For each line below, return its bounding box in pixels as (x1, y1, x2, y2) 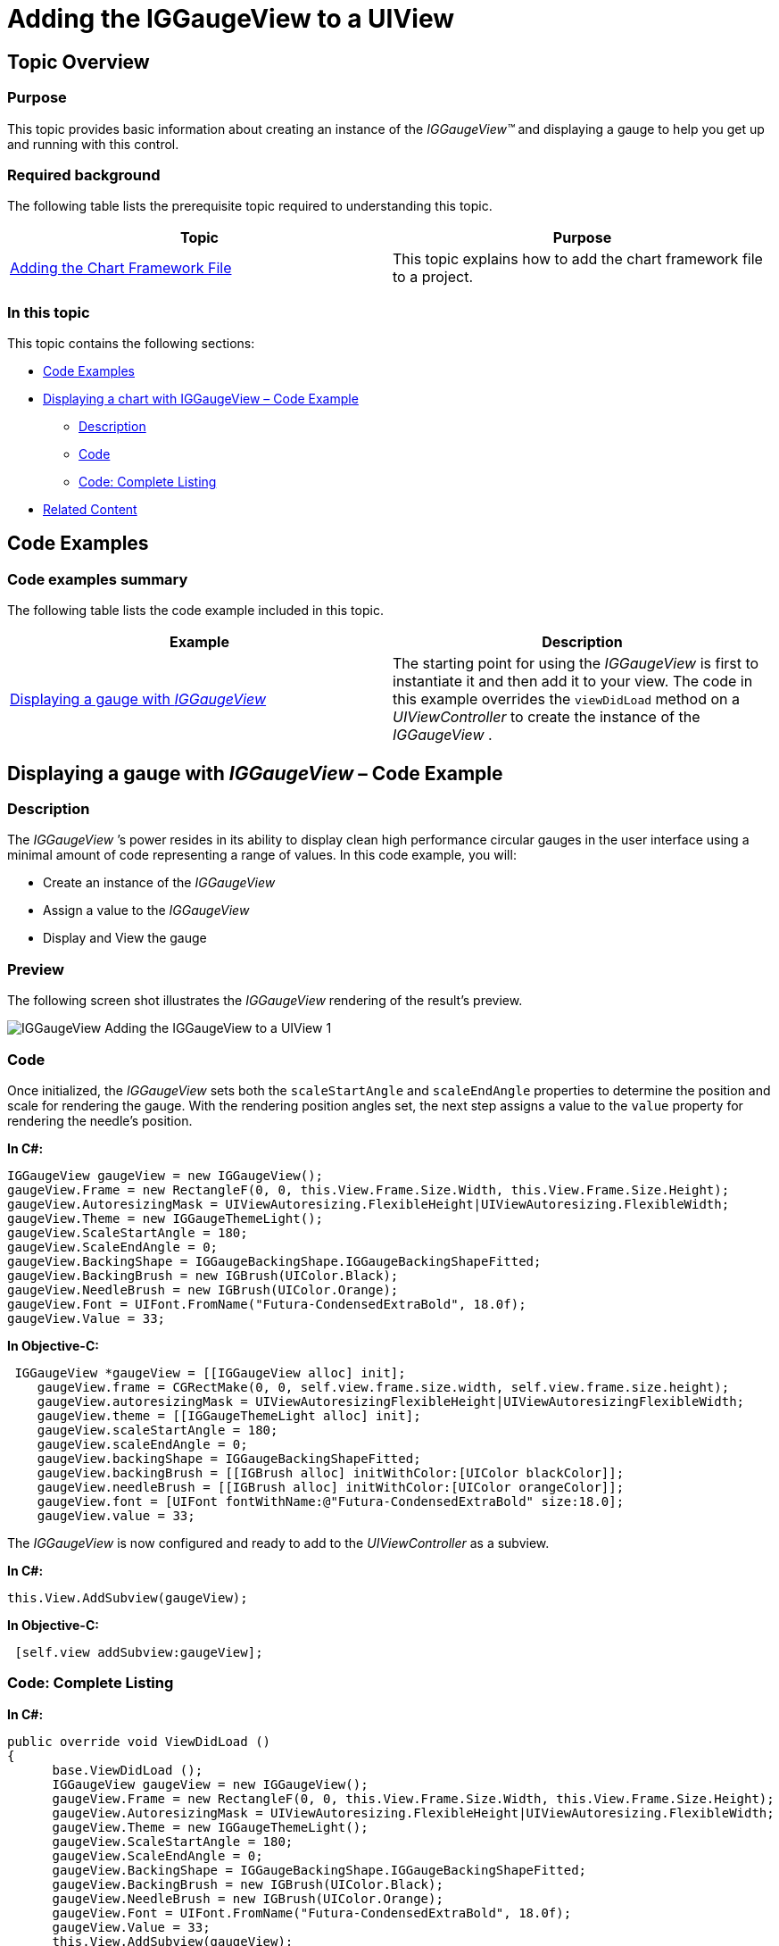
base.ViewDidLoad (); (52, 1762, 203, 1777)
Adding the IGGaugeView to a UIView (7, 4, 455, 34)
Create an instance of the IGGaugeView (43, 875, 276, 891)
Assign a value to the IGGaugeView (43, 902, 250, 919)
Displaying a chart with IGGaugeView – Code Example (43, 391, 359, 407)
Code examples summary (7, 570, 188, 588)
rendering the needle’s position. (7, 1112, 193, 1128)
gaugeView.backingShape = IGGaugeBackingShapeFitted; (37, 1451, 421, 1466)
